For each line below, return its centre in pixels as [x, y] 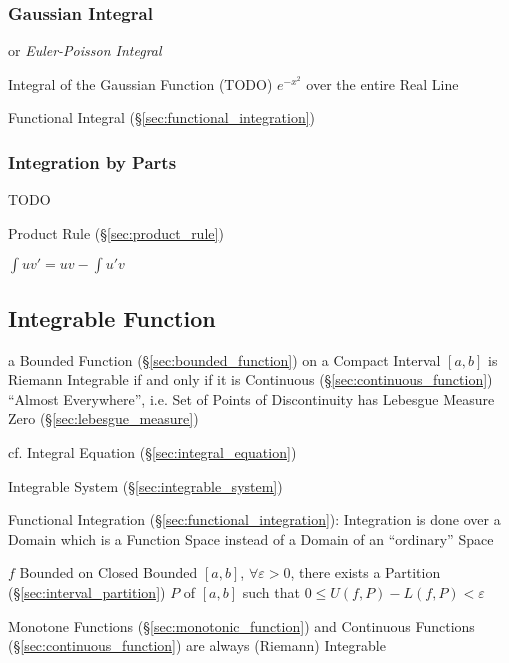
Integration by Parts [92, 161]
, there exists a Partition [365, 572]
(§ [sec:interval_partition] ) [87, 591]
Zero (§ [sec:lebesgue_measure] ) [103, 418]
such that [271, 591]
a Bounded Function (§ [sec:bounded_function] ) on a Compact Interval [224, 359]
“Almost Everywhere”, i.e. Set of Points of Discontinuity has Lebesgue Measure [251, 398]
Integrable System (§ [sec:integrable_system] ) [145, 485]
